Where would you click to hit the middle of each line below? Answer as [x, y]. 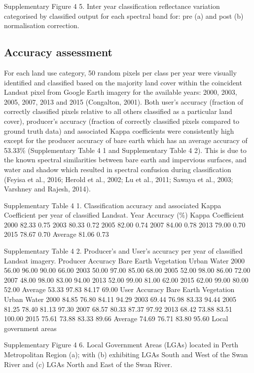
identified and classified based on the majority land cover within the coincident [123, 82]
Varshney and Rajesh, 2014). [47, 189]
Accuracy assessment [58, 52]
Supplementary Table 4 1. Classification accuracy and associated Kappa [113, 205]
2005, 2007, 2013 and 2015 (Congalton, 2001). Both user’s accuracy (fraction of [124, 101]
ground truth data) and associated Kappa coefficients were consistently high [119, 131]
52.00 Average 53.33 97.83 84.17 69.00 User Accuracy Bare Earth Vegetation [119, 289]
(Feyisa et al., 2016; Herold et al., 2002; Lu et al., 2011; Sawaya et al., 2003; [119, 179]
